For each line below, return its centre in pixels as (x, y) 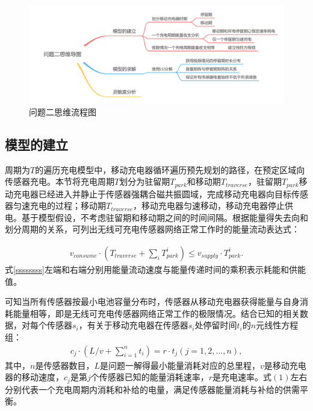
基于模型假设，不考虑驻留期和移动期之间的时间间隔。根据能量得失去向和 (165, 217)
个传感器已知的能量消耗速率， (150, 377)
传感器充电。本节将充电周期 (60, 181)
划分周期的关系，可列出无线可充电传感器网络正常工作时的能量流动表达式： (152, 229)
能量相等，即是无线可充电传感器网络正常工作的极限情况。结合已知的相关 (156, 313)
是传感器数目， (65, 365)
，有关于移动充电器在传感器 (133, 325)
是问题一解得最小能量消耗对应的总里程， (180, 365)
